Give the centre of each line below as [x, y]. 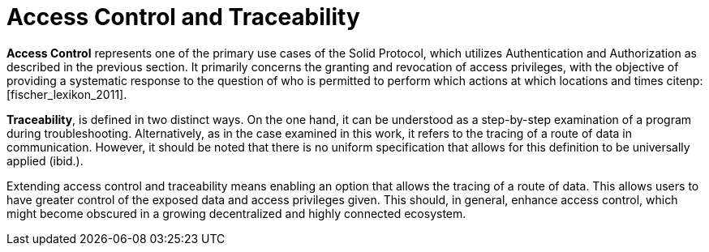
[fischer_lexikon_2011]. [67, 94]
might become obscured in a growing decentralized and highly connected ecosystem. [236, 213]
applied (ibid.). [45, 160]
